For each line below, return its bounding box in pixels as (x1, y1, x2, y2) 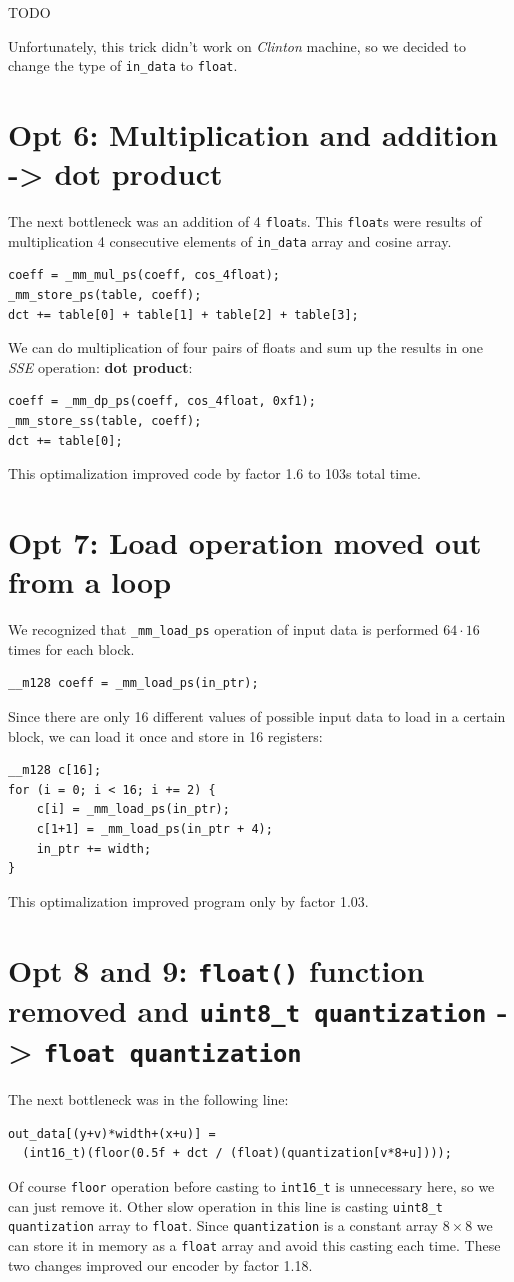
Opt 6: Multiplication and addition (8, 114, 498, 155)
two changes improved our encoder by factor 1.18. (8, 1254, 313, 1275)
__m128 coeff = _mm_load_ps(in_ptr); (8, 676, 259, 691)
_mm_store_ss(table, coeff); (8, 414, 202, 429)
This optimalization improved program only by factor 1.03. (8, 890, 369, 911)
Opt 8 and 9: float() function (8, 949, 425, 990)
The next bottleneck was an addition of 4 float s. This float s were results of (8, 211, 482, 232)
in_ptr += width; (36, 841, 152, 856)
